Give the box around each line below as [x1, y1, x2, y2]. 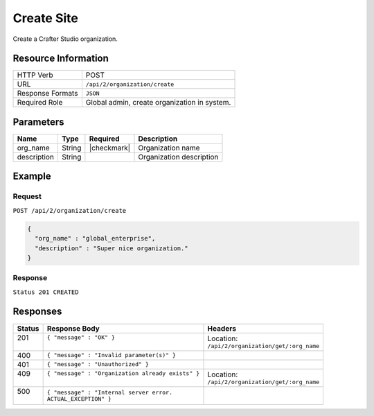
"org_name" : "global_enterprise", [35, 234, 156, 243]
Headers [207, 323, 237, 333]
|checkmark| [89, 143, 131, 153]
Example [12, 171, 51, 182]
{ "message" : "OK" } [46, 333, 116, 341]
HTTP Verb [17, 70, 53, 80]
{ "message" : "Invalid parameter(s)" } [46, 352, 177, 359]
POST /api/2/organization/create [12, 207, 127, 214]
